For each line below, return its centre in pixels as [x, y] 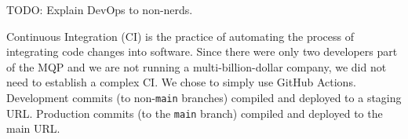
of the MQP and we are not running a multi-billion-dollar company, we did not [197, 66]
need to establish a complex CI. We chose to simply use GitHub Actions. [181, 82]
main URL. [33, 128]
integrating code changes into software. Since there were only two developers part [202, 51]
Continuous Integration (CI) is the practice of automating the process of [180, 36]
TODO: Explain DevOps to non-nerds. [100, 9]
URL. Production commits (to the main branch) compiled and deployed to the [195, 113]
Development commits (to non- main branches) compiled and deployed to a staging [204, 97]
